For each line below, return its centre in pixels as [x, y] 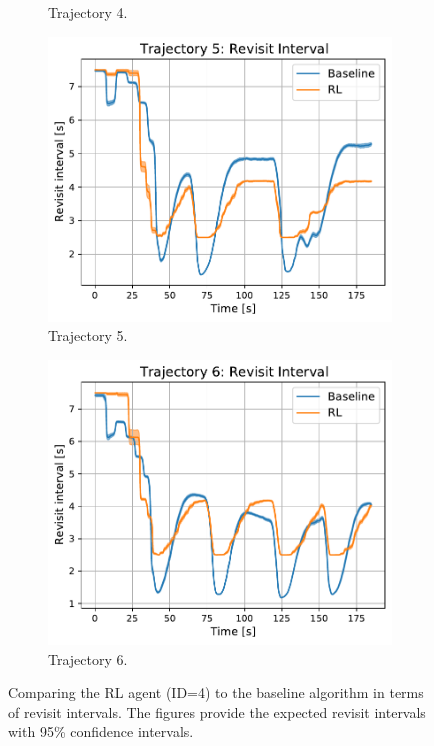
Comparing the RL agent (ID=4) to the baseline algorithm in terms [216, 692]
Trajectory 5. [88, 335]
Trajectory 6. [88, 658]
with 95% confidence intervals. [101, 731]
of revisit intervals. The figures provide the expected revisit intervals [217, 711]
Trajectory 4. [88, 12]
